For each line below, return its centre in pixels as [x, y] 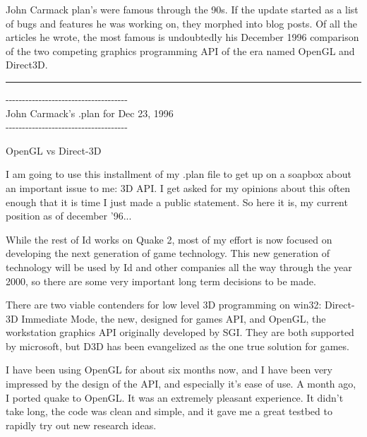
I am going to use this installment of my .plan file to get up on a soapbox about [179, 174]
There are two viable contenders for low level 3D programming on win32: [164, 305]
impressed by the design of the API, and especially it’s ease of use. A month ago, [181, 384]
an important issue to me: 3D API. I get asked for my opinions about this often [178, 187]
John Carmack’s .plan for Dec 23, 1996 [90, 113]
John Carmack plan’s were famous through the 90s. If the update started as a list [182, 9]
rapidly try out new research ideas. [81, 425]
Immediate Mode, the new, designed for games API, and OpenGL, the [174, 318]
